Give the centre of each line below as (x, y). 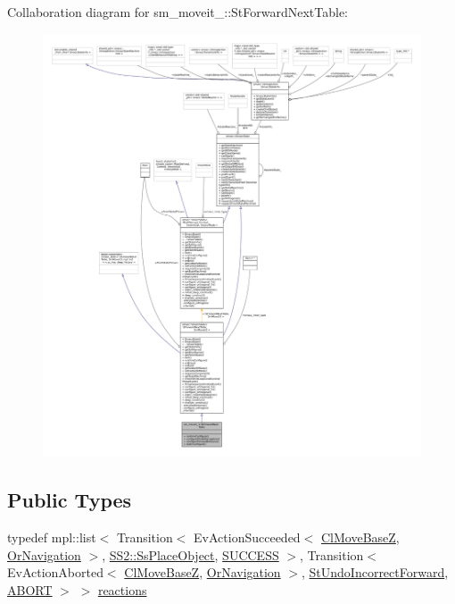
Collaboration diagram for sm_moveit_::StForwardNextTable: (178, 12)
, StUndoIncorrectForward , (375, 572)
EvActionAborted (55, 572)
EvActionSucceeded (247, 537)
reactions (122, 589)
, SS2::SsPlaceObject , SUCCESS (190, 554)
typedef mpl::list (52, 537)
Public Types (70, 500)
